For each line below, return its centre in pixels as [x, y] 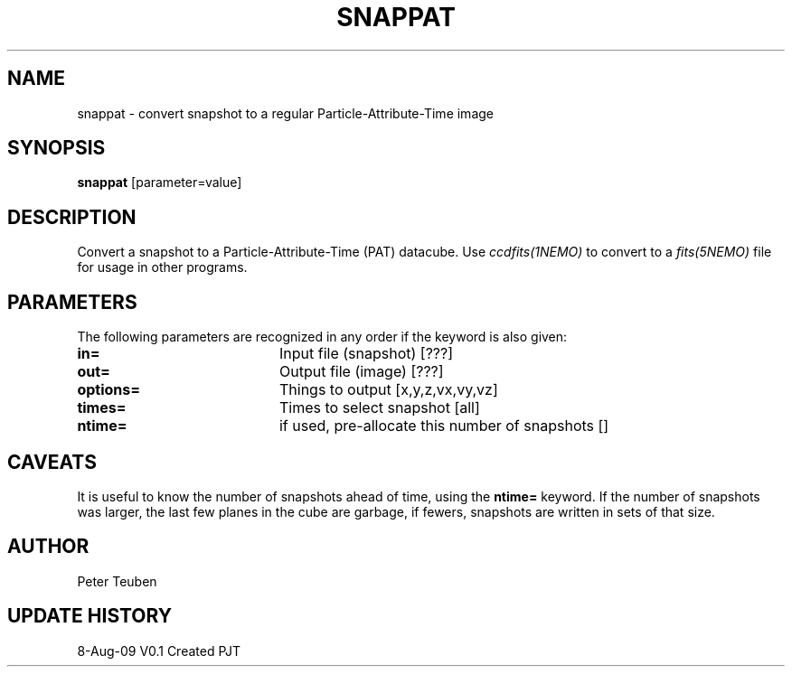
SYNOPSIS [57, 148]
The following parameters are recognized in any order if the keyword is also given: [322, 337]
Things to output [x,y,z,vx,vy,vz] [388, 390]
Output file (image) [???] [361, 372]
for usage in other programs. [162, 267]
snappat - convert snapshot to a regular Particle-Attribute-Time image [285, 113]
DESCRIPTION [72, 217]
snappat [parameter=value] [160, 183]
